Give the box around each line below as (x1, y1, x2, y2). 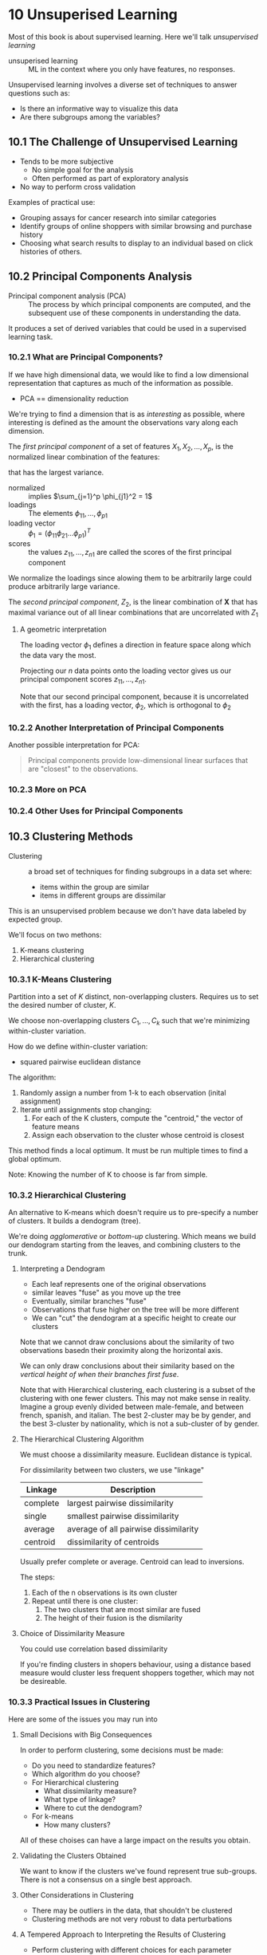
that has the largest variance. (8, 467, 104, 477)
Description (110, 1485, 156, 1496)
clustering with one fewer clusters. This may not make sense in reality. (19, 1394, 251, 1403)
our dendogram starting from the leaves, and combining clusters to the (8, 1240, 241, 1249)
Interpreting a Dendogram (19, 1264, 105, 1273)
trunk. (8, 1249, 28, 1258)
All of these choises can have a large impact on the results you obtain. (19, 1835, 251, 1845)
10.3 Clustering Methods (8, 830, 134, 844)
